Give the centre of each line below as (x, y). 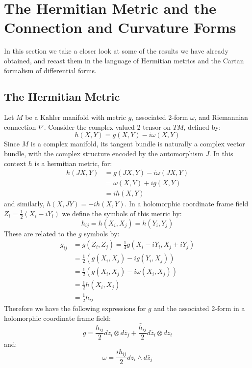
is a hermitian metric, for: (73, 163)
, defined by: (202, 127)
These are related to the (40, 233)
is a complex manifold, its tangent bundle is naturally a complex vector (138, 144)
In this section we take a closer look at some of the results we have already (116, 51)
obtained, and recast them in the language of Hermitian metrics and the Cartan (124, 60)
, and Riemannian (221, 117)
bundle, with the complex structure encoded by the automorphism (104, 154)
